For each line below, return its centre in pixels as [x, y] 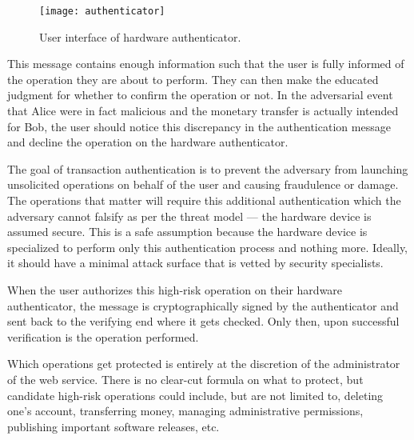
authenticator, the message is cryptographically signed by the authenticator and [203, 305]
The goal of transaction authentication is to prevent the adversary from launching [208, 168]
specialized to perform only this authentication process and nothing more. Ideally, [208, 247]
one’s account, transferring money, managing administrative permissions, [185, 411]
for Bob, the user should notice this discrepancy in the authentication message [199, 126]
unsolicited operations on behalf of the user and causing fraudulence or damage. [203, 184]
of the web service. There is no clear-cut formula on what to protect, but [185, 379]
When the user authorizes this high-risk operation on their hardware [175, 289]
